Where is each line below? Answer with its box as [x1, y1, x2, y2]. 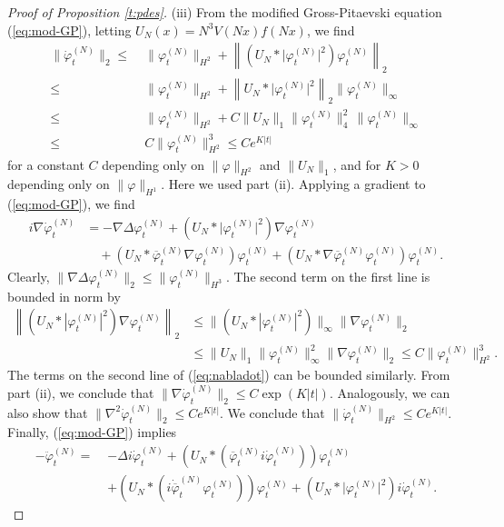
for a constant [7, 154, 84, 174]
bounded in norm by [7, 286, 121, 305]
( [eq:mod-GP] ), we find [7, 194, 135, 214]
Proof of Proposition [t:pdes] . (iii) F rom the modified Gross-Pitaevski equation [7, 3, 442, 21]
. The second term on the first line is [225, 266, 430, 285]
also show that [7, 403, 88, 422]
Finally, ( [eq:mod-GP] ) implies [7, 423, 177, 442]
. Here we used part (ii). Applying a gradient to [161, 174, 426, 194]
